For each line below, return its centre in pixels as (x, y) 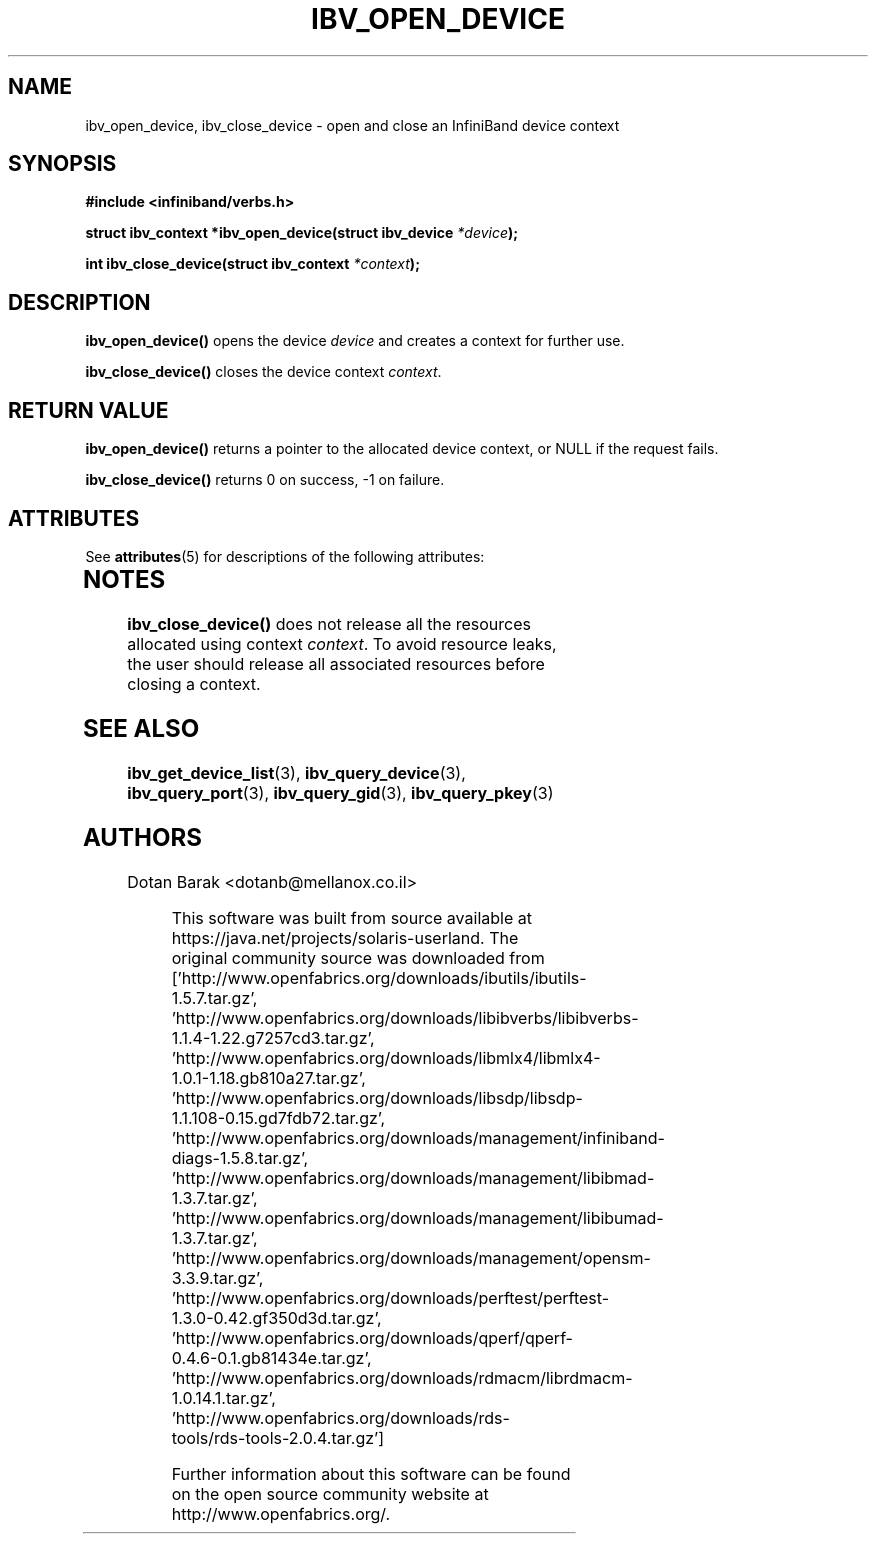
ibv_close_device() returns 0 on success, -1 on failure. (265, 480)
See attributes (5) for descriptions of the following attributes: (285, 556)
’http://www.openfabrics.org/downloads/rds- (340, 1417)
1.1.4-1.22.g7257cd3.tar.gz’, (273, 1037)
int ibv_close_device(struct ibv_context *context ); (252, 264)
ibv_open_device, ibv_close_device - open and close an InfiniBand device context (352, 125)
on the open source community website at (330, 1493)
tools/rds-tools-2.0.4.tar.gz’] (278, 1437)
